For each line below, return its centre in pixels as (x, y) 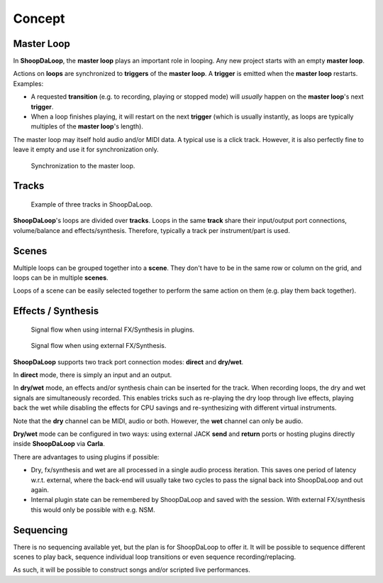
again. (40, 489)
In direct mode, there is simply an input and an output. (93, 375)
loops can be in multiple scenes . (61, 278)
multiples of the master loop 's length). (87, 126)
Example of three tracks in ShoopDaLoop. (92, 204)
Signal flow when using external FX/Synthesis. (99, 346)
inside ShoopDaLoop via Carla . (59, 444)
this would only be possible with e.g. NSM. (93, 510)
